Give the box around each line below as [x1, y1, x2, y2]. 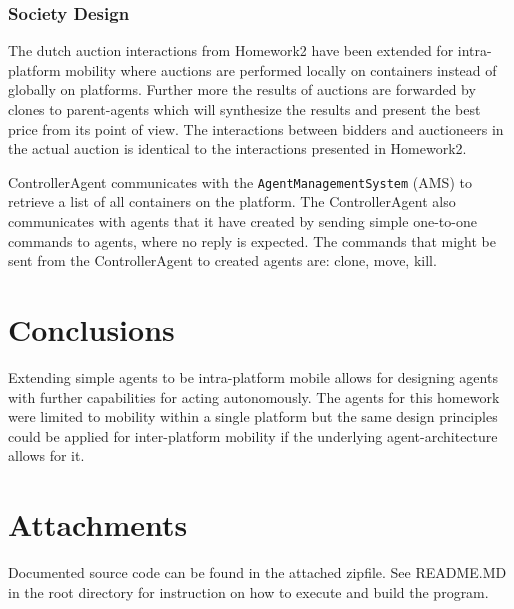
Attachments [8, 504, 188, 545]
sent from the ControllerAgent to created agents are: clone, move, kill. [8, 250, 437, 271]
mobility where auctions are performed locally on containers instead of [65, 59, 497, 80]
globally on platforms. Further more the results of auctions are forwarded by [8, 79, 476, 100]
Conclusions [8, 309, 175, 349]
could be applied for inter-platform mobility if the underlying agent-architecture [8, 425, 498, 446]
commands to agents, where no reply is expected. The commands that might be [8, 230, 496, 251]
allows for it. [8, 445, 85, 466]
